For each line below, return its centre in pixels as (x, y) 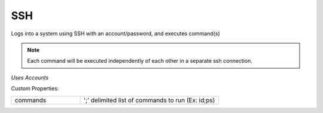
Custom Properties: (35, 88)
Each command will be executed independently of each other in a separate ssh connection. (140, 61)
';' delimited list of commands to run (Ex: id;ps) (150, 100)
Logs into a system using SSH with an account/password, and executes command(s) (116, 33)
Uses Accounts (30, 77)
